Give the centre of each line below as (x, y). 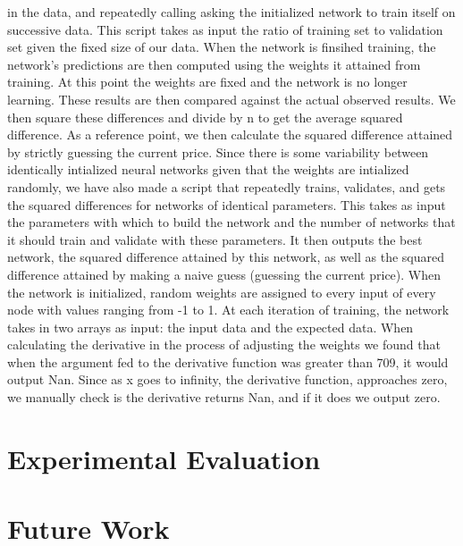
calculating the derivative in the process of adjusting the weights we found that (224, 344)
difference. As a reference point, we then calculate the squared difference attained (230, 134)
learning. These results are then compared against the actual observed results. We (231, 99)
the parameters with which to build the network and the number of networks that (231, 222)
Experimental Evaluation (164, 458)
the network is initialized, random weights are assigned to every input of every (222, 292)
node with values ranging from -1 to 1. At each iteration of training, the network (228, 310)
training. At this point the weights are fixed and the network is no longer (207, 82)
